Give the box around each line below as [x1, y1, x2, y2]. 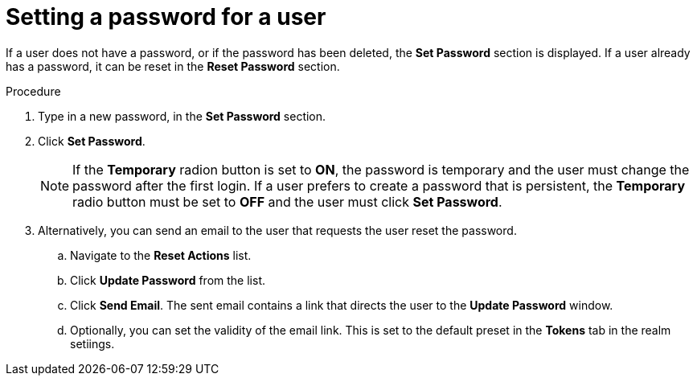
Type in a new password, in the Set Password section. [38, 109, 326, 123]
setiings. [70, 336, 115, 351]
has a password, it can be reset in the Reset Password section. [6, 59, 340, 73]
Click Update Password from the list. [70, 273, 265, 287]
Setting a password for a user [6, 3, 326, 31]
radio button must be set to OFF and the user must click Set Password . [72, 193, 502, 210]
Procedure [6, 84, 61, 98]
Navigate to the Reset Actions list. [70, 248, 252, 262]
